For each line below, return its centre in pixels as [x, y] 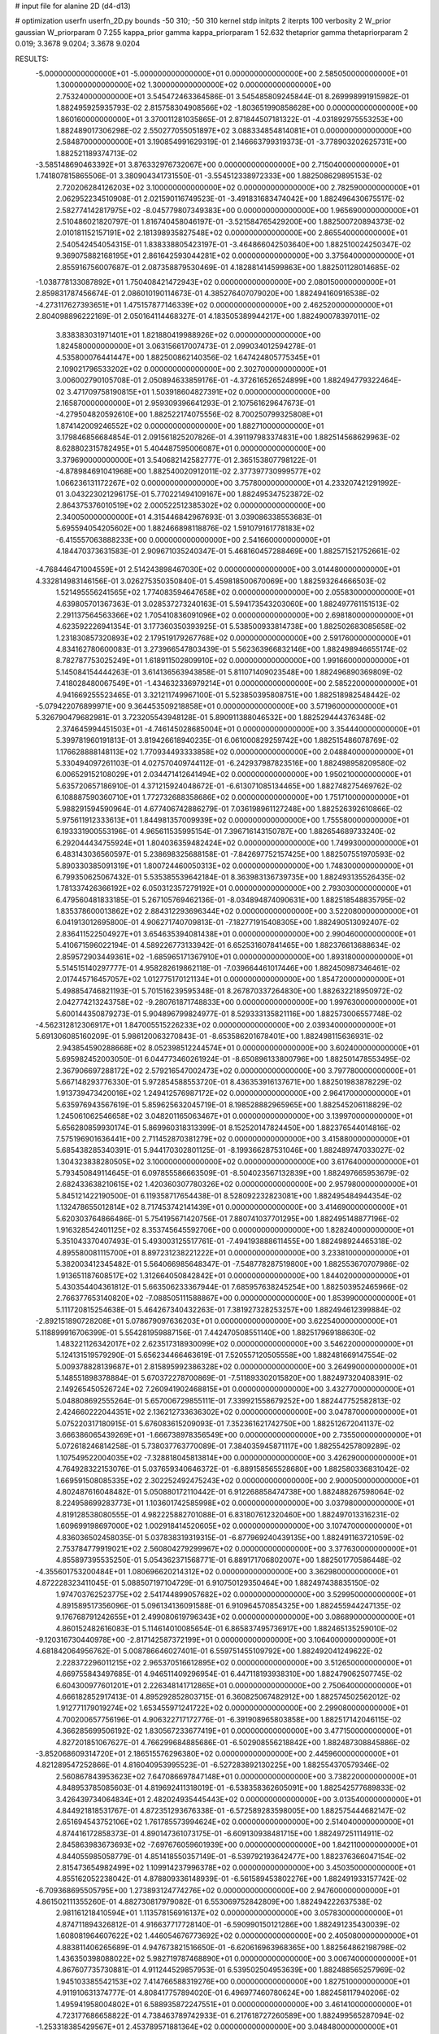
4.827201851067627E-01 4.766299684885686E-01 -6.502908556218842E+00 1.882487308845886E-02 [233, 1742]
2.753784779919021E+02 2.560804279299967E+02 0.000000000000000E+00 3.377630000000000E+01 [237, 1548]
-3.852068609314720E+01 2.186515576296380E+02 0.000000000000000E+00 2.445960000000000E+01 [217, 1753]
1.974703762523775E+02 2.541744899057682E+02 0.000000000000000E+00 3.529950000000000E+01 [236, 1594]
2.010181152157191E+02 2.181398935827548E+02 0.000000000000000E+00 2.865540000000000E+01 [232, 233]
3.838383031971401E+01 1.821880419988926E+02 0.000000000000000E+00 [188, 334]
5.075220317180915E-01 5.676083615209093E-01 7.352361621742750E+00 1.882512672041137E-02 [225, 1423]
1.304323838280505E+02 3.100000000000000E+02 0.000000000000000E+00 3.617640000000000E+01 [237, 1161]
